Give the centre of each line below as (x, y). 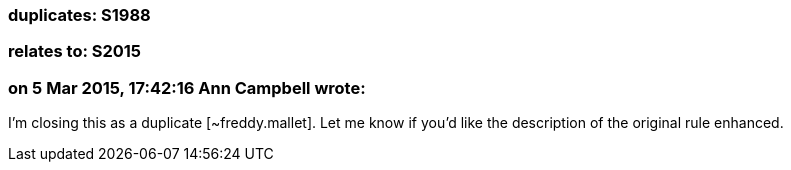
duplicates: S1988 (79, 15)
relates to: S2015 (75, 51)
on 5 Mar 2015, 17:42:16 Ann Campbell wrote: (187, 87)
